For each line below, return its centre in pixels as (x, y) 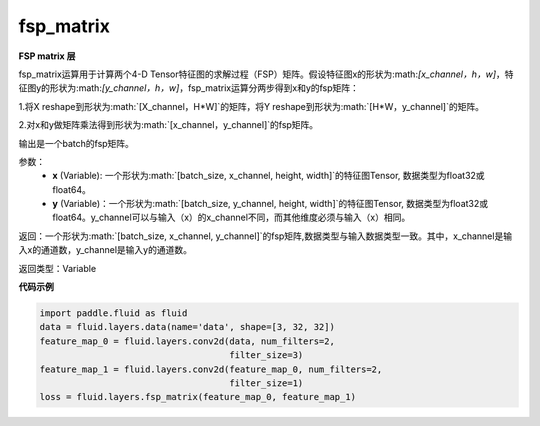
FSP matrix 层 (47, 56)
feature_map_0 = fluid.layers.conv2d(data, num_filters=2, (187, 341)
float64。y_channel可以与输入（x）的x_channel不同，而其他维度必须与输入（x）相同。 (231, 217)
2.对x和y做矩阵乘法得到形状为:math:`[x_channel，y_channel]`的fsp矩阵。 (168, 125)
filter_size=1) (266, 383)
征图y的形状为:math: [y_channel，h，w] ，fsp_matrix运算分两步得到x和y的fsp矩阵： (189, 88)
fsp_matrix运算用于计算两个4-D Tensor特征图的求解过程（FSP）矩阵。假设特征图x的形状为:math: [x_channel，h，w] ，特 (266, 74)
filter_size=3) (266, 355)
